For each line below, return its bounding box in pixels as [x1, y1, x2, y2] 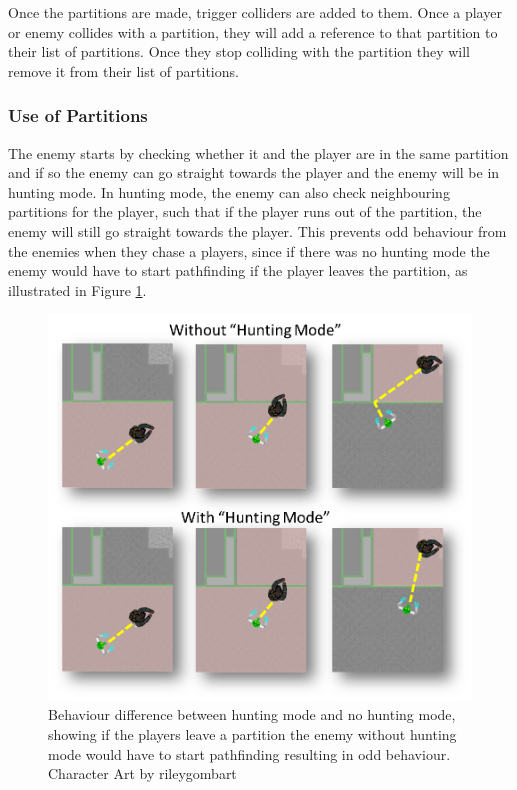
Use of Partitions [8, 103, 148, 128]
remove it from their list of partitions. [8, 60, 239, 81]
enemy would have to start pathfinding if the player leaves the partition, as [8, 260, 468, 281]
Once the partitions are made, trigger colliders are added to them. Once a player [8, 2, 502, 22]
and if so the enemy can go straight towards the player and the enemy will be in [8, 162, 500, 183]
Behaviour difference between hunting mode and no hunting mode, [48, 704, 456, 725]
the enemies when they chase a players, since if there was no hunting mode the [8, 240, 490, 261]
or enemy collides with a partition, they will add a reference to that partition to [8, 21, 498, 42]
